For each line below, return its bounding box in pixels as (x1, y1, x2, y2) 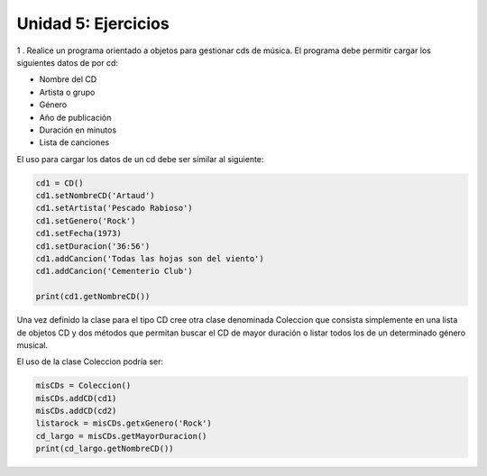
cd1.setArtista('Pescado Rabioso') (35, 203, 193, 214)
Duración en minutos (39, 124, 117, 135)
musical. (16, 339, 49, 351)
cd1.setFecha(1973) (35, 228, 122, 239)
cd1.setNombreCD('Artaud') (35, 190, 155, 201)
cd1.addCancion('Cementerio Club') (35, 266, 193, 277)
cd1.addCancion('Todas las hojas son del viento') (35, 253, 265, 263)
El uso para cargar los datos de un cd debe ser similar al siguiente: (16, 153, 264, 164)
